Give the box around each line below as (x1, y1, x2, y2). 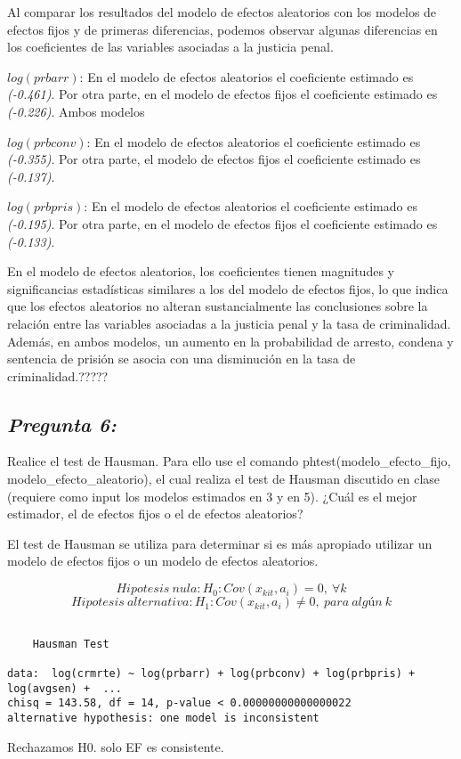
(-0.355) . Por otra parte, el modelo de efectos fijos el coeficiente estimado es (7, 150, 421, 168)
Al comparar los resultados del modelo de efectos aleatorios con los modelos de (7, 3, 437, 20)
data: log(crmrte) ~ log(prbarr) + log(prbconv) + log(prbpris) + (7, 667, 416, 681)
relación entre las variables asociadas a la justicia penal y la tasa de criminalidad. (7, 314, 451, 332)
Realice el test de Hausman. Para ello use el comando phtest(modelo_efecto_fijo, (7, 452, 451, 470)
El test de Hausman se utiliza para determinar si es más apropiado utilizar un (7, 534, 433, 552)
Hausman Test (32, 637, 109, 650)
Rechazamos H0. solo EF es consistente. (7, 737, 224, 755)
